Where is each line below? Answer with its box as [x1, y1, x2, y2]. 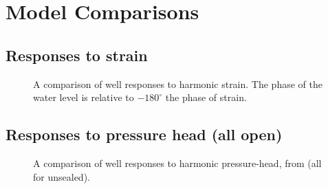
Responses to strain [6, 44, 148, 65]
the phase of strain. [165, 90, 247, 104]
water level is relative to [33, 90, 134, 104]
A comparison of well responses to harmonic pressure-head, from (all [33, 155, 322, 170]
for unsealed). [33, 169, 90, 184]
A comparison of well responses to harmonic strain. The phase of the [33, 76, 322, 91]
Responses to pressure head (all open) [6, 124, 283, 145]
